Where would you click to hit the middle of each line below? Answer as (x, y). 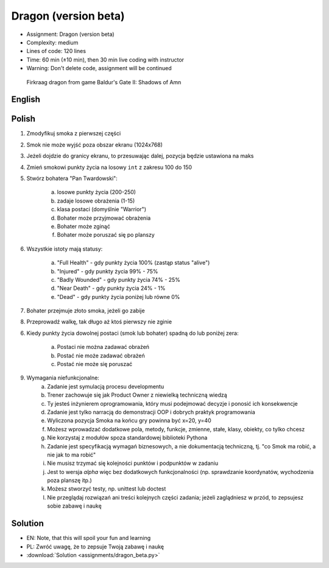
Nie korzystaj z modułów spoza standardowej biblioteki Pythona (127, 438)
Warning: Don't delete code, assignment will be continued (99, 68)
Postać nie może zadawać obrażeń (101, 355)
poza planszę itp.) (70, 480)
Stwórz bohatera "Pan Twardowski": (72, 178)
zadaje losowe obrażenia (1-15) (96, 201)
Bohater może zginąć (84, 226)
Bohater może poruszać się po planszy (106, 235)
